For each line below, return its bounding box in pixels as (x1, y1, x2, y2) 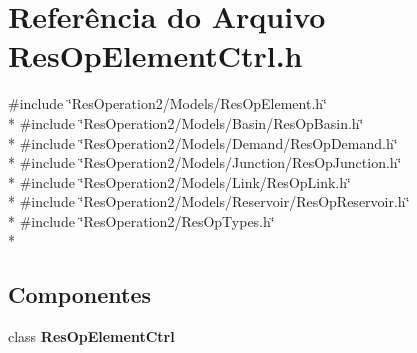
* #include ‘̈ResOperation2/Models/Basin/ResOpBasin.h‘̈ (8, 112, 364, 133)
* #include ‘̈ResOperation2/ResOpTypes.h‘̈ (8, 210, 275, 231)
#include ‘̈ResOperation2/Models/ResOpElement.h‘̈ (8, 93, 327, 114)
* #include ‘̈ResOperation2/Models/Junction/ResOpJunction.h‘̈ (8, 152, 402, 173)
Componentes (8, 279, 152, 310)
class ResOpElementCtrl (8, 326, 175, 347)
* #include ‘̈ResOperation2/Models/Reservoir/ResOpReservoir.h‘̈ (8, 191, 410, 212)
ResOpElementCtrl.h (8, 35, 303, 76)
